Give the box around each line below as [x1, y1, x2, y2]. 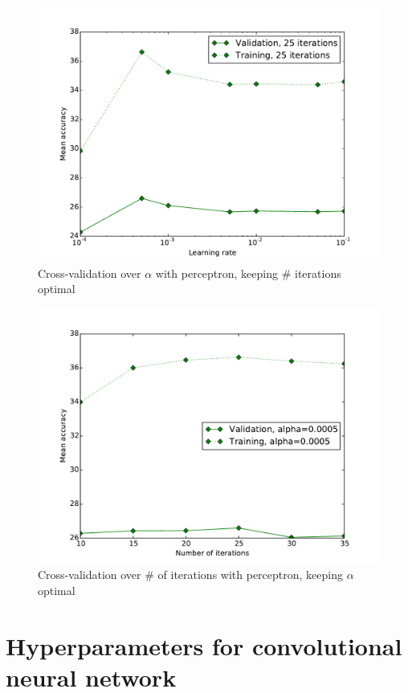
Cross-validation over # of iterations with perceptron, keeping [38, 566, 343, 583]
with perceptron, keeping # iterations [155, 264, 341, 281]
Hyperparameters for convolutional [6, 629, 402, 662]
